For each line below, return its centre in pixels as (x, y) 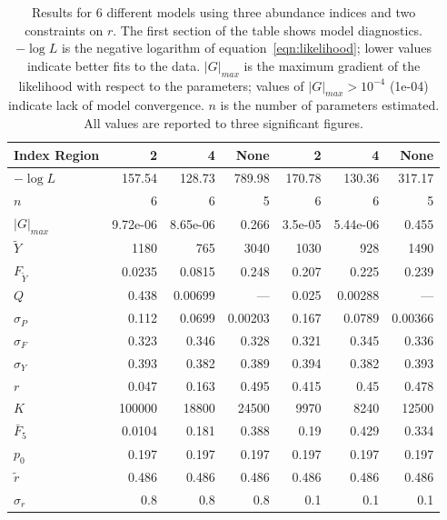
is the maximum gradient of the (332, 65)
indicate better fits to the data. (114, 65)
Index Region (57, 154)
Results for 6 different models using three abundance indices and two (223, 12)
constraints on (64, 30)
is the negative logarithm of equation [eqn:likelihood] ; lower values (246, 48)
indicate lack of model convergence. (106, 105)
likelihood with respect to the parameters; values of (161, 85)
